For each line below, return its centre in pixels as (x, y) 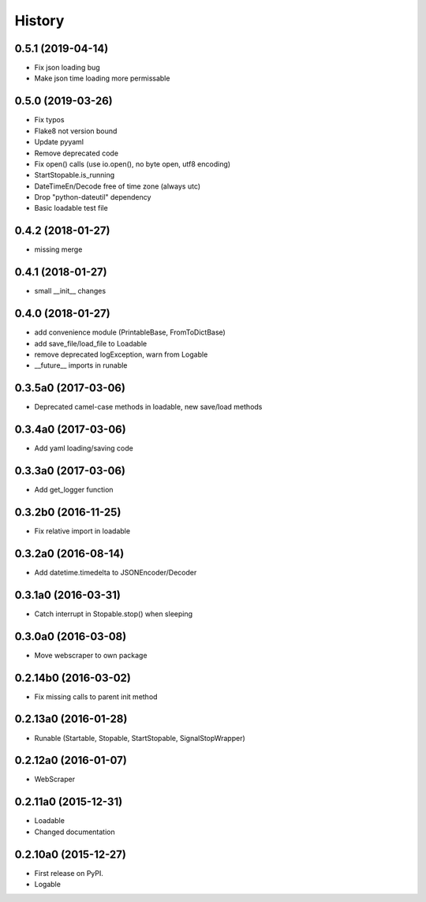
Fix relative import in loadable (82, 531)
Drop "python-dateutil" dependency (93, 197)
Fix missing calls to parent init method (96, 696)
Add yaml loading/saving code (84, 448)
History (39, 21)
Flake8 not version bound (76, 131)
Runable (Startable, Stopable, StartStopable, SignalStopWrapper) (140, 738)
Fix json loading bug (67, 68)
